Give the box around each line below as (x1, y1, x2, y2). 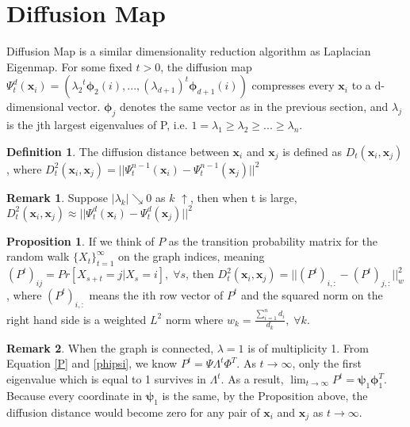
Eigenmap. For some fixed (6, 58, 132, 74)
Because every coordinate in (6, 387, 143, 403)
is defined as (282, 143, 342, 159)
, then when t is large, (190, 189, 297, 205)
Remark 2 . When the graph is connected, (6, 339, 214, 356)
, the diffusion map (160, 58, 252, 74)
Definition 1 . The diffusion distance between (6, 143, 229, 159)
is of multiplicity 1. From (247, 339, 370, 356)
